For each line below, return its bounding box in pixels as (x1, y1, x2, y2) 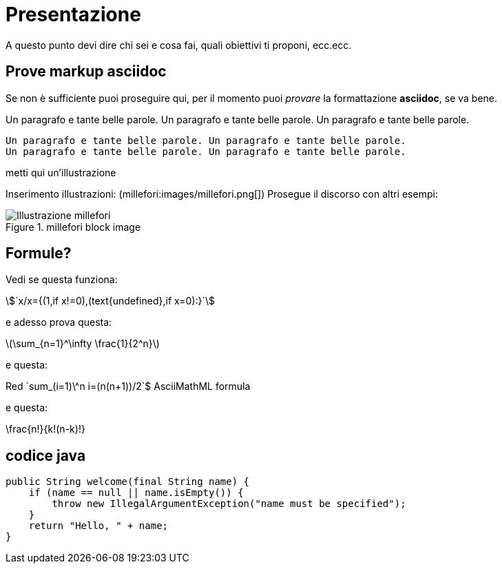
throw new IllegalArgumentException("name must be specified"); (52, 498, 406, 510)
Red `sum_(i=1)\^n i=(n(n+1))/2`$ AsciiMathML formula (6, 380, 251, 393)
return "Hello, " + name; (28, 520, 169, 532)
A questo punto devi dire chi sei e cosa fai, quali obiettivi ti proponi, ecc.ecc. (6, 39, 352, 51)
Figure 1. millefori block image (6, 220, 141, 233)
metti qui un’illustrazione (6, 166, 116, 178)
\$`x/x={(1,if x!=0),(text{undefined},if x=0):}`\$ (6, 295, 216, 307)
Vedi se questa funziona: (6, 273, 118, 286)
